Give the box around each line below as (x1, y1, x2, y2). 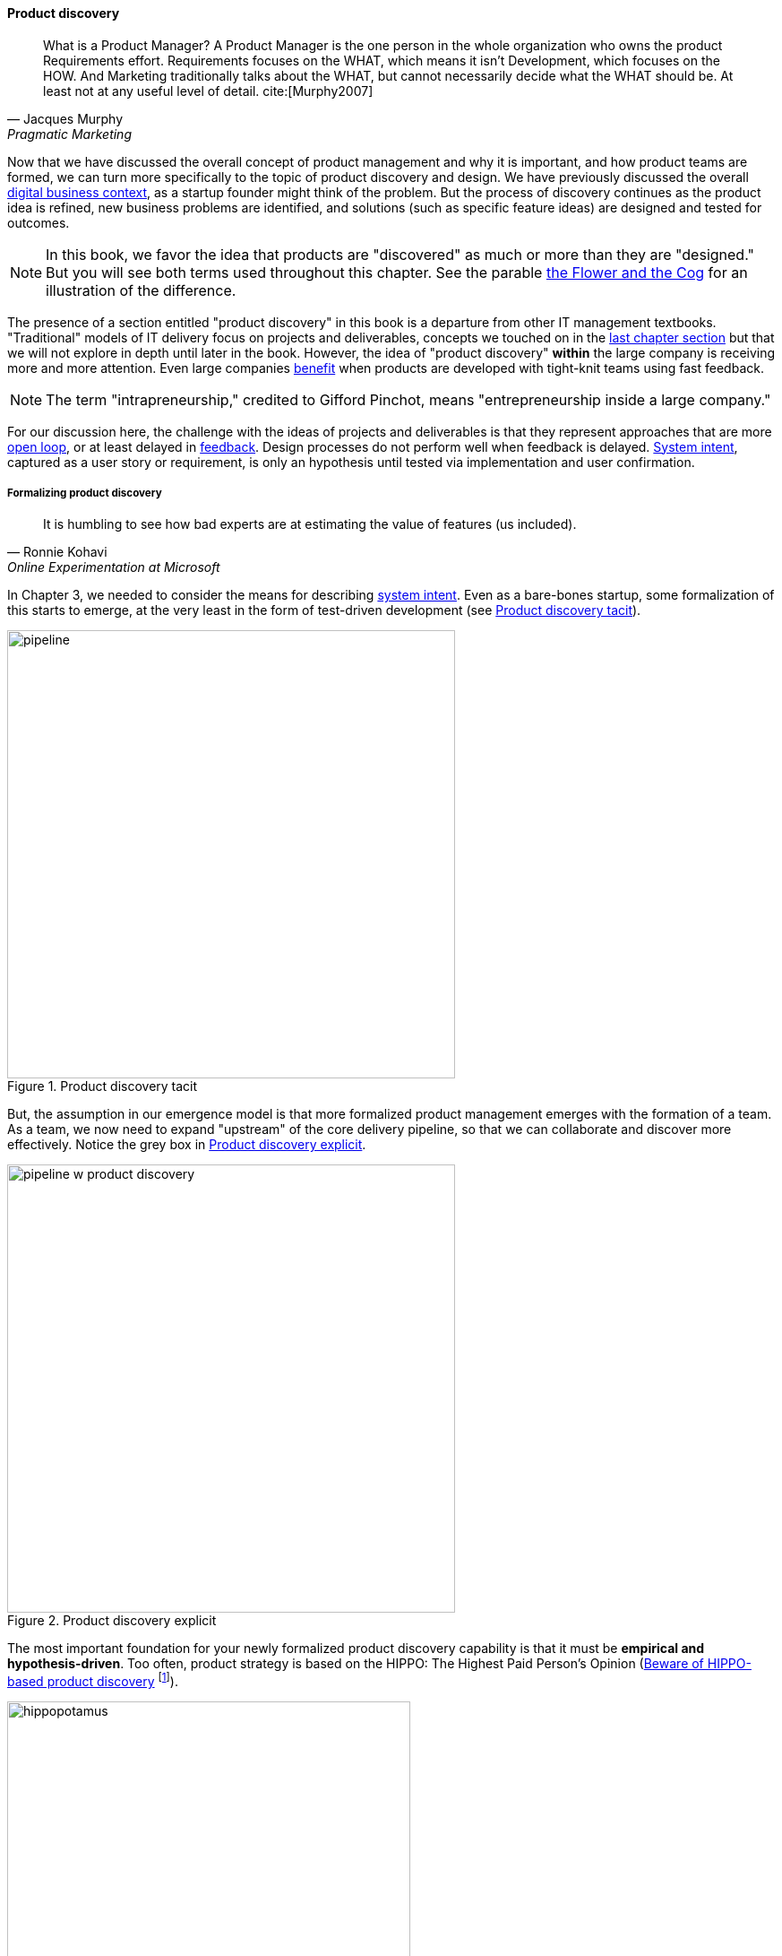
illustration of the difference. (46, 281, 236, 299)
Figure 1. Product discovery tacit (7, 1078, 198, 1095)
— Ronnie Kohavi (7, 544, 107, 560)
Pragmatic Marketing (7, 125, 132, 142)
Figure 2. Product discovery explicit (7, 1613, 217, 1629)
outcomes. (7, 214, 70, 230)
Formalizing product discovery (7, 487, 162, 499)
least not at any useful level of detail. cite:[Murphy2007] (43, 82, 374, 99)
